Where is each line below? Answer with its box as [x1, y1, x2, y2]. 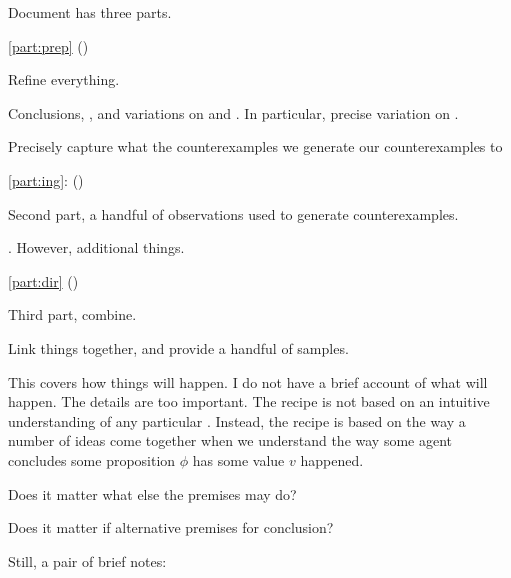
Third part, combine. [8, 304, 137, 325]
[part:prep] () [8, 35, 89, 56]
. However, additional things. [8, 237, 185, 258]
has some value [192, 449, 285, 470]
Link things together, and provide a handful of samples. [8, 337, 349, 358]
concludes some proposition [8, 449, 176, 470]
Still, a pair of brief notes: [8, 550, 167, 571]
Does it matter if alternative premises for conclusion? [8, 517, 334, 538]
